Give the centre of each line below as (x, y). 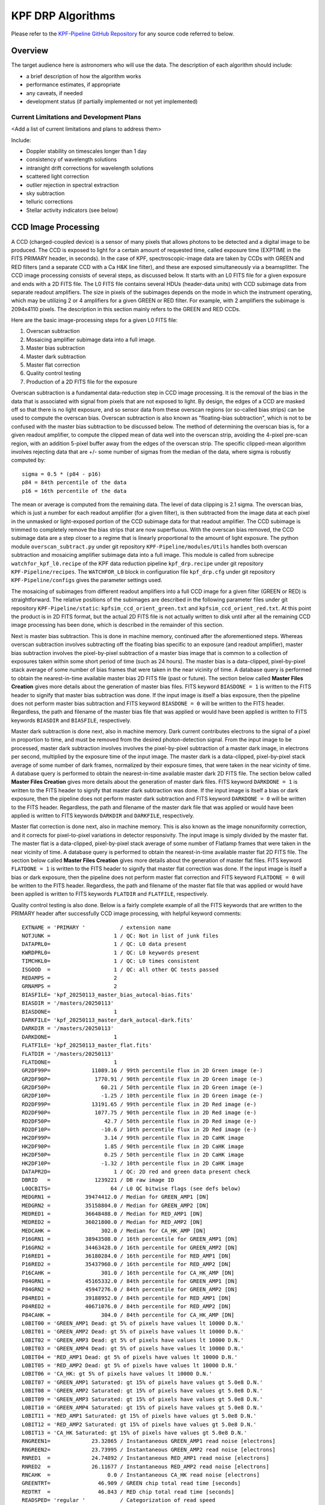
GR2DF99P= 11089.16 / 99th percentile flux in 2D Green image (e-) (142, 1071)
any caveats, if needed (54, 93)
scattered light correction (58, 176)
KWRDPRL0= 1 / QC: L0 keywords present (111, 952)
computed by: (28, 460)
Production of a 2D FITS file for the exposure (82, 382)
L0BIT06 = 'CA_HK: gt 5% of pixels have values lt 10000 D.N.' (117, 1374)
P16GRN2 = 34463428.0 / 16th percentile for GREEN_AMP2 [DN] (130, 1247)
